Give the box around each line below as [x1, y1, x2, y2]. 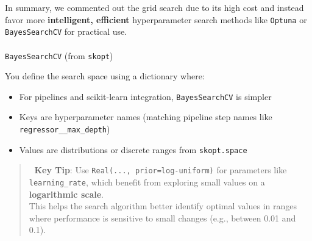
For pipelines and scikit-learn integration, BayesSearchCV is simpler [19, 90, 272, 103]
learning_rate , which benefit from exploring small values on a [29, 175, 265, 188]
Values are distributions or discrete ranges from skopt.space [19, 143, 247, 156]
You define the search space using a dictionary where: [5, 70, 205, 82]
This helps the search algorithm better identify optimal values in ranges [29, 200, 297, 212]
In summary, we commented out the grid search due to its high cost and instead [5, 1, 304, 13]
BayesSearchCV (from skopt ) [5, 49, 113, 62]
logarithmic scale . [29, 187, 104, 200]
